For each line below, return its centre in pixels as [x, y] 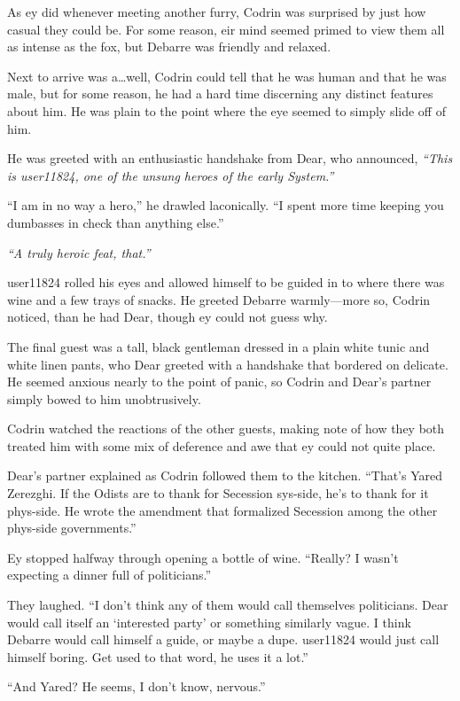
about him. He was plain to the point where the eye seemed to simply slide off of [226, 110]
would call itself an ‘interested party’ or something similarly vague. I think [209, 622]
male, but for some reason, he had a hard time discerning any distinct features [220, 93]
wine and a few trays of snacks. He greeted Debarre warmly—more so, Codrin [219, 299]
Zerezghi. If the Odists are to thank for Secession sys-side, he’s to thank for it [218, 493]
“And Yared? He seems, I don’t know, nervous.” [136, 686]
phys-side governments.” [72, 528]
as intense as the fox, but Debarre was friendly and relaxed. [169, 47]
